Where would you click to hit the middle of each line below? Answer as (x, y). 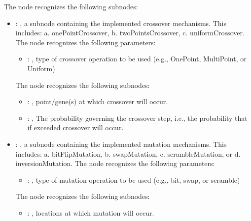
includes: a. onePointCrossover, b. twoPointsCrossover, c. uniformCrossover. (130, 33)
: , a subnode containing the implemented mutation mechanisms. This (121, 144)
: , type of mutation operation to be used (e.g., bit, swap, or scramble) (134, 180)
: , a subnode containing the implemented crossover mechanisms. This (121, 23)
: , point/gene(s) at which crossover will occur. (98, 101)
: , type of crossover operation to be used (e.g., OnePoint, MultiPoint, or (137, 59)
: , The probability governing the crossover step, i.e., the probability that (137, 118)
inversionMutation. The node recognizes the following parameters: (115, 163)
